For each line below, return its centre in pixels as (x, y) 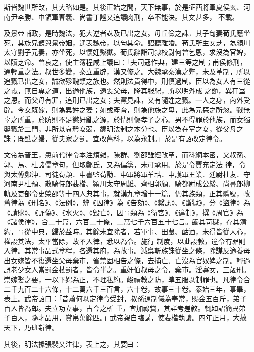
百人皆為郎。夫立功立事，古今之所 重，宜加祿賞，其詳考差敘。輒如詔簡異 (121, 308)
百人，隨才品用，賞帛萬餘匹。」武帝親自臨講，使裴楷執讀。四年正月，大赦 (128, 318)
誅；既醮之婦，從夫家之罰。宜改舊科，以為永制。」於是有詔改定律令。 (115, 138)
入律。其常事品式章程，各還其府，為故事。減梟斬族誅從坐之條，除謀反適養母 (127, 251)
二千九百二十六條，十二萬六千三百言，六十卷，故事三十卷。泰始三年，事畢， (127, 289)
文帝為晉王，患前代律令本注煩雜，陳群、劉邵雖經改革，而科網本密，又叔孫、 (127, 155)
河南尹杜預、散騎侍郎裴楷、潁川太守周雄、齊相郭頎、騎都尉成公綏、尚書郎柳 (127, 184)
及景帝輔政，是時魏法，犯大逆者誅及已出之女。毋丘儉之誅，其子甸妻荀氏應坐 (127, 33)
